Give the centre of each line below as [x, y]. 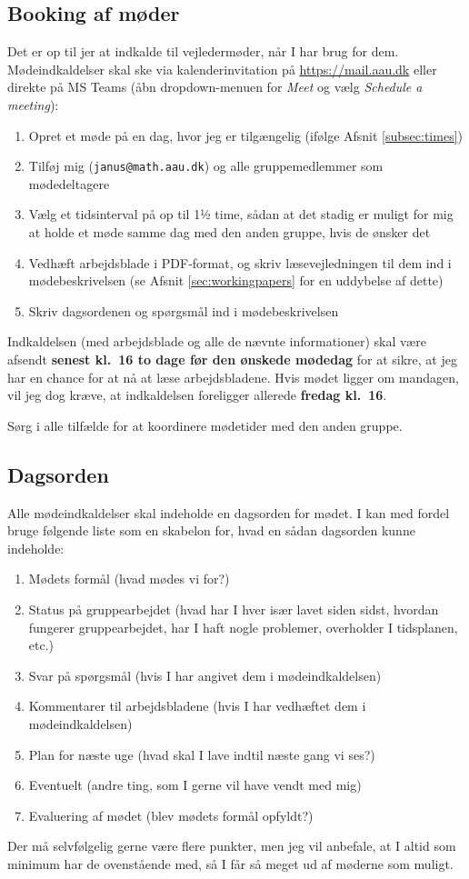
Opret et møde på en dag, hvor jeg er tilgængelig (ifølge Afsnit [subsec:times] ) [246, 135]
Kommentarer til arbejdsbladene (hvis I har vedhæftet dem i [197, 706]
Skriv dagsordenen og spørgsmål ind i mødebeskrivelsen [184, 310]
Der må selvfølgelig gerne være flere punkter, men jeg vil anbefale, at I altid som [232, 846]
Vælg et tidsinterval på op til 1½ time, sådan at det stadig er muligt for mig [241, 214]
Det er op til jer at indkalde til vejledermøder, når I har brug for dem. [203, 51]
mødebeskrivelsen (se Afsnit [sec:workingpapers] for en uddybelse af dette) [236, 280]
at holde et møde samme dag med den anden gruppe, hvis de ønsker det [230, 232]
